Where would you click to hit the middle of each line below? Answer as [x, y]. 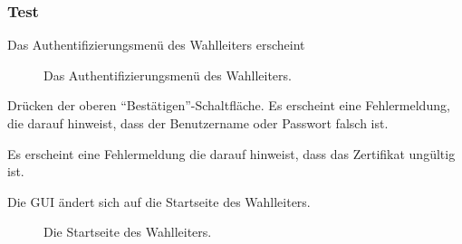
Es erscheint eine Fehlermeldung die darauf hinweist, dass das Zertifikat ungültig [231, 153]
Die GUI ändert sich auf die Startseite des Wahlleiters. [159, 201]
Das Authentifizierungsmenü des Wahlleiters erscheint [156, 45]
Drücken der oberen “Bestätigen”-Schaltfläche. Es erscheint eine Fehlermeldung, [229, 105]
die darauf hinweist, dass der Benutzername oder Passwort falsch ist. [198, 123]
